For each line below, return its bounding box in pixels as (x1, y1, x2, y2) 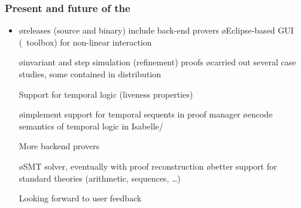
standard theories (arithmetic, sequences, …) (19, 171, 181, 184)
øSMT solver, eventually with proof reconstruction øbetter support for (19, 159, 277, 172)
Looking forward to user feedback (19, 192, 142, 204)
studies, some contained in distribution (19, 68, 161, 80)
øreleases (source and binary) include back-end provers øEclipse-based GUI (19, 24, 294, 37)
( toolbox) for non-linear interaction (19, 35, 152, 48)
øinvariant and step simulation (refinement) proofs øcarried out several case (19, 56, 296, 68)
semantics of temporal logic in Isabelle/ (19, 119, 163, 132)
